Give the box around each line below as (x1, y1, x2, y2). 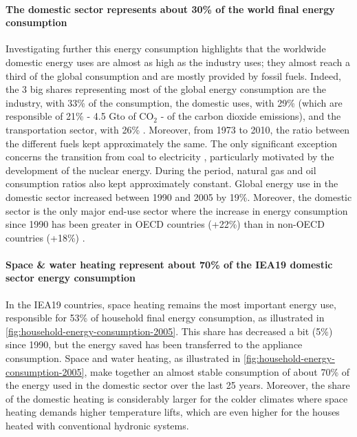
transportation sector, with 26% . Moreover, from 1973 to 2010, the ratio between (6, 122, 350, 136)
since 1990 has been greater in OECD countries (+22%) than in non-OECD (6, 217, 325, 231)
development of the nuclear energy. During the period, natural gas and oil (6, 162, 316, 177)
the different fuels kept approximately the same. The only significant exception (6, 136, 338, 150)
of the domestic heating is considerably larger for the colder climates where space (6, 391, 348, 405)
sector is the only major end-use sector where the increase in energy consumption (6, 203, 348, 217)
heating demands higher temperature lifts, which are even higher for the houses (6, 405, 340, 419)
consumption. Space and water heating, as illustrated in (6, 351, 241, 365)
